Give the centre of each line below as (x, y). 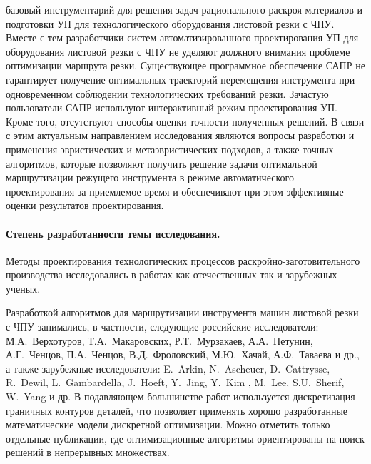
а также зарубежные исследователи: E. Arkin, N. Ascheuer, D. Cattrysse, (168, 368)
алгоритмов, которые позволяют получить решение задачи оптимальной (162, 163)
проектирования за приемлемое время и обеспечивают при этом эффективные (175, 191)
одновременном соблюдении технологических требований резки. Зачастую (167, 93)
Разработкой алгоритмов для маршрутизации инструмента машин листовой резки (182, 312)
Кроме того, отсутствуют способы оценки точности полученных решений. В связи (185, 121)
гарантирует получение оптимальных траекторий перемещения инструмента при (181, 79)
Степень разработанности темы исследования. (113, 233)
